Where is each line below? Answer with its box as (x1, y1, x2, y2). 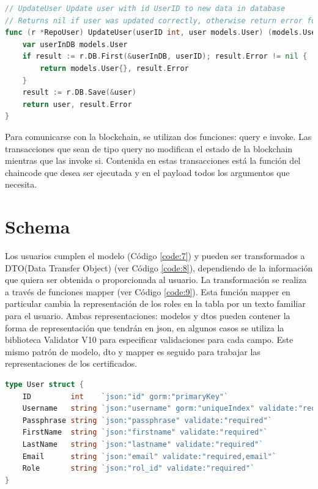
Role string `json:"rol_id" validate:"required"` (22, 464, 255, 473)
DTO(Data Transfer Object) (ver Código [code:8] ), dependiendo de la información (5, 261, 313, 274)
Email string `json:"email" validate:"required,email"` (22, 452, 276, 461)
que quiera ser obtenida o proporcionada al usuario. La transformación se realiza (5, 273, 307, 286)
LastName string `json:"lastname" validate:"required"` (22, 439, 264, 449)
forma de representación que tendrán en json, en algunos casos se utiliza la (5, 321, 284, 334)
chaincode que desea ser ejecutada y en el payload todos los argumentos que (5, 166, 290, 178)
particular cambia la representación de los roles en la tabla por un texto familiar (5, 297, 306, 310)
